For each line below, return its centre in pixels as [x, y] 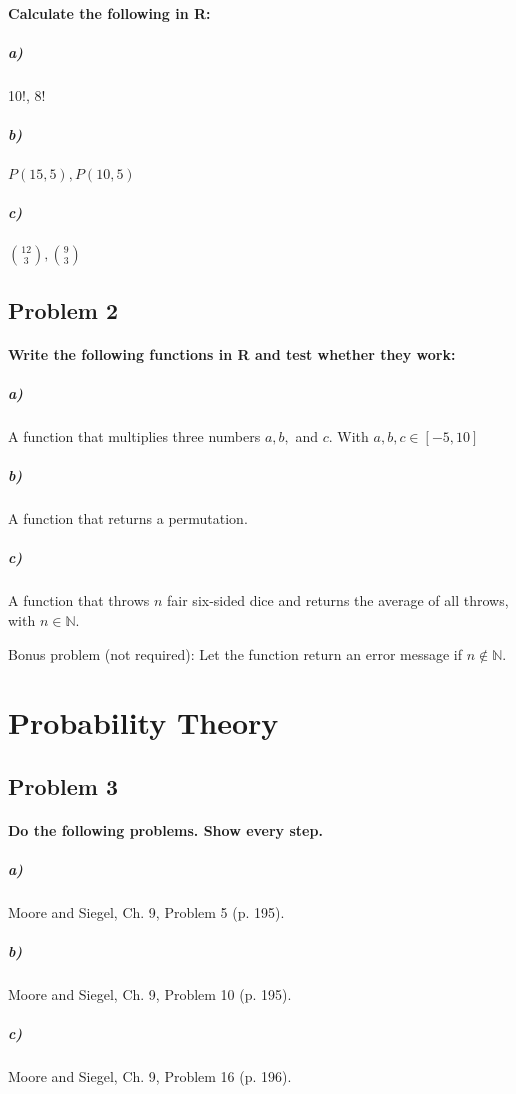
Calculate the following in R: [109, 12]
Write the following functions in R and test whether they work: [232, 353]
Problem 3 [63, 785]
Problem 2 [63, 309]
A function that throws [79, 600]
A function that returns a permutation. [128, 518]
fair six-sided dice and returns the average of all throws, [338, 600]
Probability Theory [143, 722]
